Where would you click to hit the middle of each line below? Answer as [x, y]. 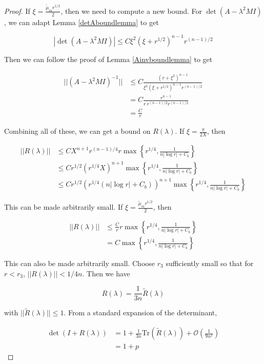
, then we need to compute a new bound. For [131, 11]
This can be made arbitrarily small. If [64, 207]
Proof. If [17, 11]
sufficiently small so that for [210, 263]
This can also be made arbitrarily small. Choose [80, 263]
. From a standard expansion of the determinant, [140, 312]
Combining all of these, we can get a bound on [77, 131]
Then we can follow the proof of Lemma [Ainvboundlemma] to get [108, 59]
